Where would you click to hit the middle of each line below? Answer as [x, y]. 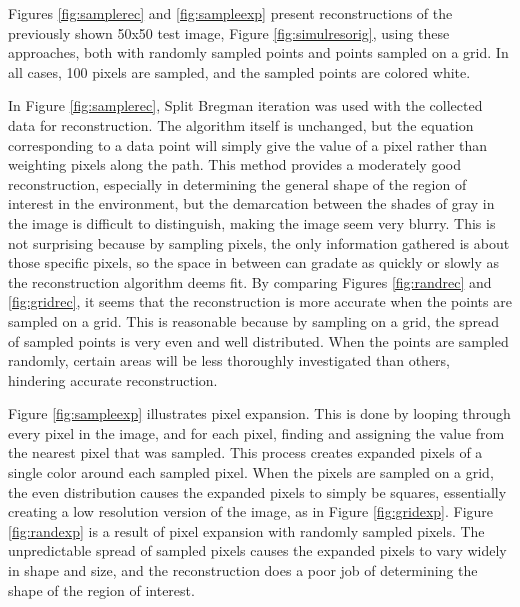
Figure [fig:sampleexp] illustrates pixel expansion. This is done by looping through [259, 413]
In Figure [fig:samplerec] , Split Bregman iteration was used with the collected [245, 105]
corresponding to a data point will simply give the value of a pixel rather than [248, 144]
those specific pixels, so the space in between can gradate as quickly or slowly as [254, 262]
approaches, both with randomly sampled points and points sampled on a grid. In [258, 52]
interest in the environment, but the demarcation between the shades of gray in [251, 203]
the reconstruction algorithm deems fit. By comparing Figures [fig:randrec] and [250, 281]
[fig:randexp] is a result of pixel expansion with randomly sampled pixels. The [246, 530]
